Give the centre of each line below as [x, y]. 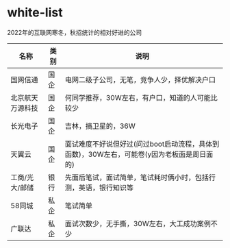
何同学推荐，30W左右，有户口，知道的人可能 [138, 97]
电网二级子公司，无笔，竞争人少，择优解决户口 [140, 79]
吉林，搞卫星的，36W [100, 126]
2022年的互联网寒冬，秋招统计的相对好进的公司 [75, 32]
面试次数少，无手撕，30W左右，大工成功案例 [138, 223]
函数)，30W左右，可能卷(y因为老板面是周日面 [139, 154]
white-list [35, 13]
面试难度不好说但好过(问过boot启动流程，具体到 [142, 144]
